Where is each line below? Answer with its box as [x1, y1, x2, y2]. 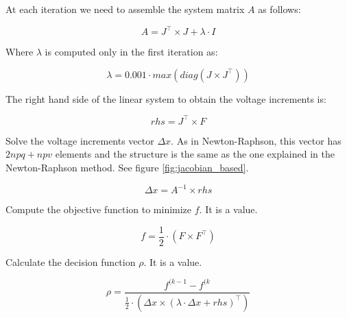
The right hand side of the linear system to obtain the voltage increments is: [5, 91, 326, 106]
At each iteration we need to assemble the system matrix [5, 2, 245, 16]
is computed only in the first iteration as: [45, 45, 218, 59]
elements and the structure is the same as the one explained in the [55, 147, 335, 161]
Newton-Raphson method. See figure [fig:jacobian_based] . [5, 160, 249, 174]
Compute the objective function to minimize [5, 202, 192, 217]
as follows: [258, 2, 301, 16]
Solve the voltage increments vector [5, 133, 154, 147]
